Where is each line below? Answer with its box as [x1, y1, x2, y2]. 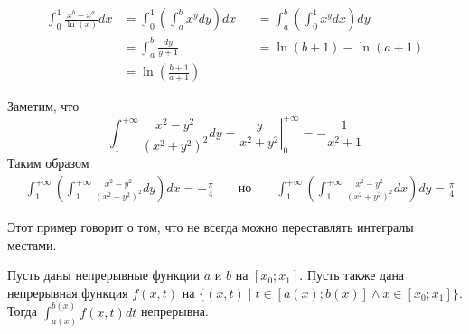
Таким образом [7, 153, 89, 172]
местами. [7, 235, 57, 254]
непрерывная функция [7, 283, 128, 302]
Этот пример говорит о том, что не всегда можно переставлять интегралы [7, 218, 414, 237]
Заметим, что [7, 97, 80, 116]
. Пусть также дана [299, 265, 405, 284]
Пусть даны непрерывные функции [7, 265, 201, 284]
